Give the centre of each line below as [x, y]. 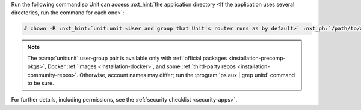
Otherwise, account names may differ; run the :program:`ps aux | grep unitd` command [187, 75]
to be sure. [41, 83]
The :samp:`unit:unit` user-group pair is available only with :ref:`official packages [127, 58]
